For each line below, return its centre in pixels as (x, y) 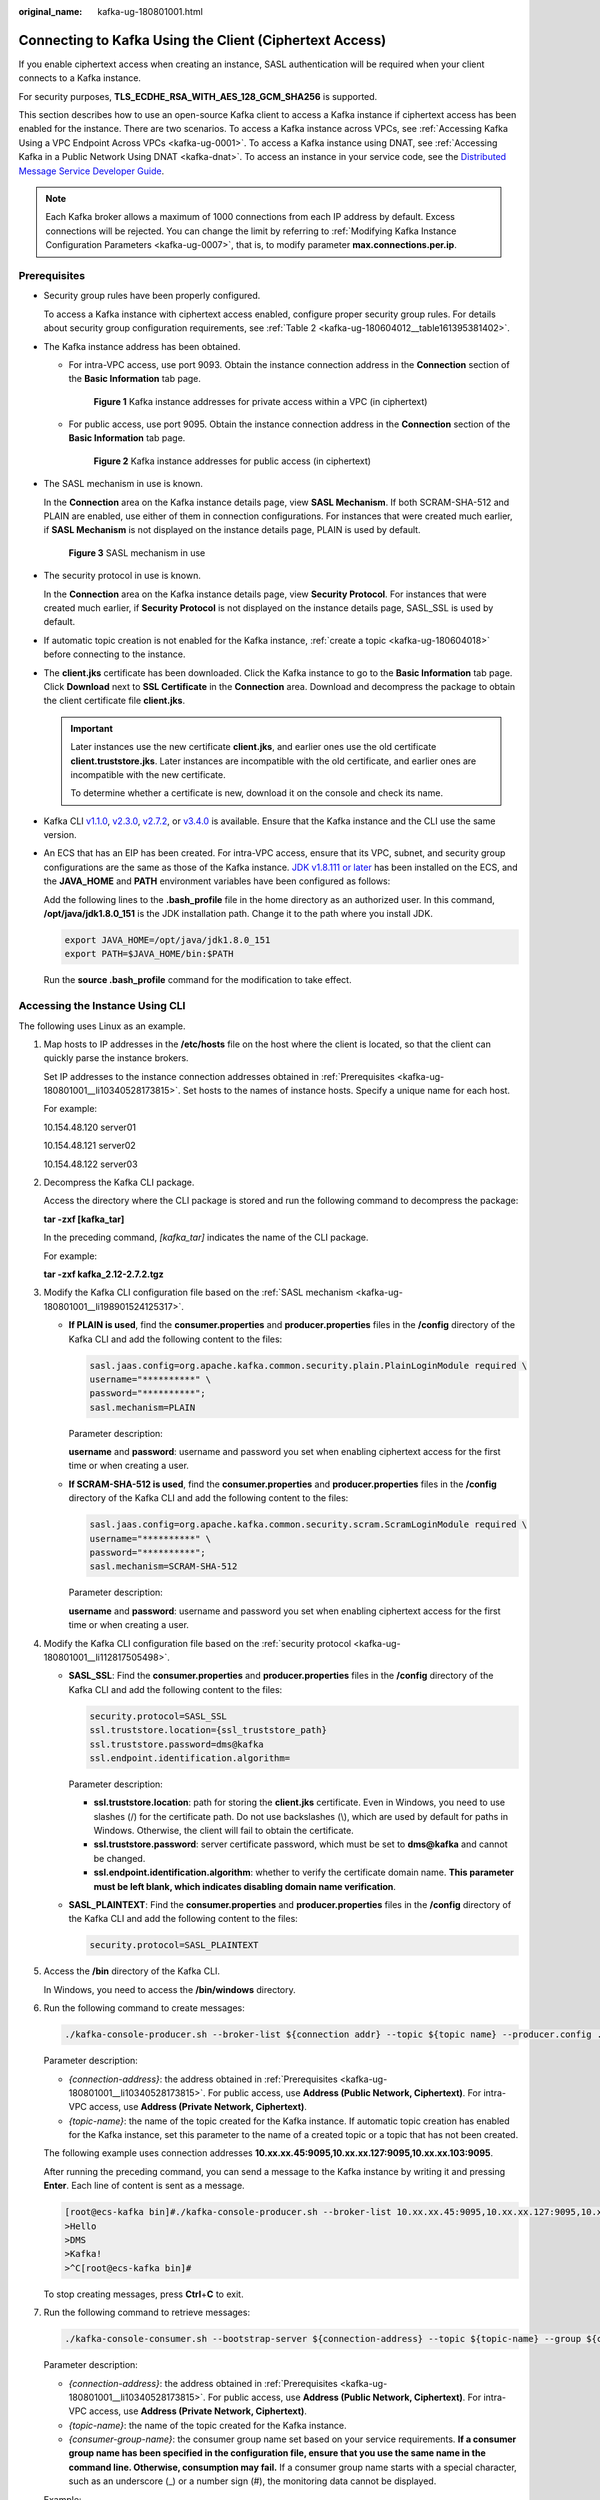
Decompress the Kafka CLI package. (119, 1182)
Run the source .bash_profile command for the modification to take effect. (197, 980)
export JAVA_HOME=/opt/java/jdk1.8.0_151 (167, 940)
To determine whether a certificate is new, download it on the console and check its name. (257, 793)
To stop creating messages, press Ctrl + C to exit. (143, 2294)
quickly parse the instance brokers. (116, 1058)
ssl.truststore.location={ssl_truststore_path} (208, 1730)
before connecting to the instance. (114, 654)
